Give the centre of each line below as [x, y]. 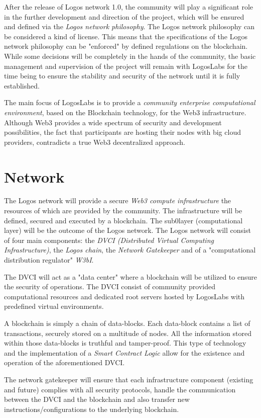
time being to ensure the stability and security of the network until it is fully [122, 76]
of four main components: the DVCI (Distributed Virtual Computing [109, 240]
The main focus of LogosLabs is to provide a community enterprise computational [130, 102]
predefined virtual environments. [54, 306]
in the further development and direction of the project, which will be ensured [124, 16]
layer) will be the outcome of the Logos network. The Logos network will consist [127, 230]
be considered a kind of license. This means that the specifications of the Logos [126, 36]
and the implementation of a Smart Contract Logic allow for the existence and [124, 352]
